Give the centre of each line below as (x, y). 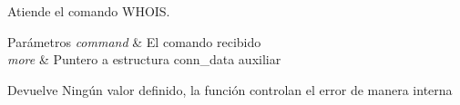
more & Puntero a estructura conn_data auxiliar (144, 59)
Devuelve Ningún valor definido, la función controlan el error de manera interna (230, 89)
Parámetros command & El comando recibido (134, 41)
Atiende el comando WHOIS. (89, 11)
